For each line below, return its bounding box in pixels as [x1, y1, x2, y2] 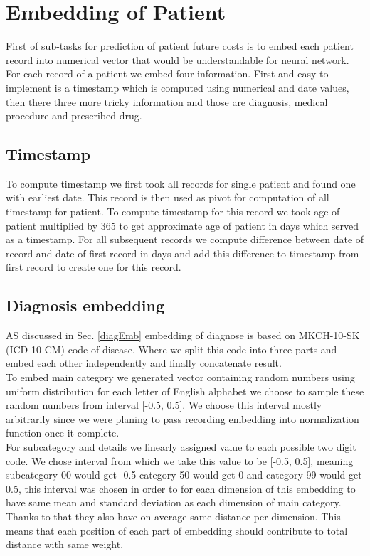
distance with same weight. [6, 537, 124, 552]
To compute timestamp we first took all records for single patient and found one [6, 176, 356, 191]
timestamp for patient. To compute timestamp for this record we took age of [6, 204, 340, 219]
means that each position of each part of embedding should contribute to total [6, 523, 348, 538]
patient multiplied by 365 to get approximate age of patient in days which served [6, 218, 359, 232]
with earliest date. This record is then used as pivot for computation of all [6, 190, 329, 205]
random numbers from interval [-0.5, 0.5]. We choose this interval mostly [6, 397, 322, 412]
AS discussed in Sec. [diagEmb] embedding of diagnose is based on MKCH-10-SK [6, 328, 360, 343]
